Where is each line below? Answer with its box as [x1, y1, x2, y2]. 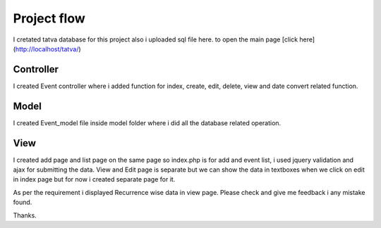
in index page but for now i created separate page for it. [13, 175, 176, 184]
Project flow [13, 11, 85, 26]
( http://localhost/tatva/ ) [13, 44, 81, 53]
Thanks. [13, 211, 37, 220]
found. [13, 198, 32, 207]
